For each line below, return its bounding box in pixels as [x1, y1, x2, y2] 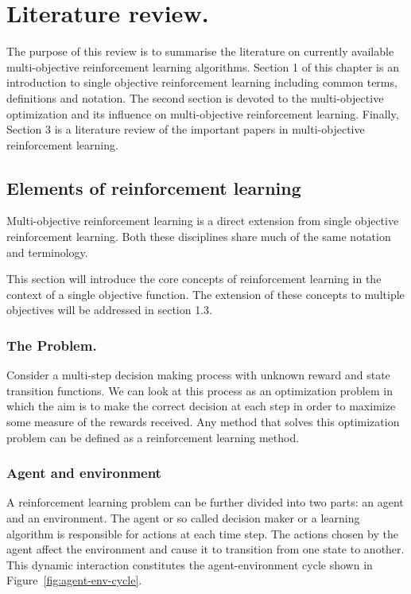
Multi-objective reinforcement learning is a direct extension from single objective [6, 212, 399, 229]
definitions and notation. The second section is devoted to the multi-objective [6, 89, 384, 106]
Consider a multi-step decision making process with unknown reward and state [6, 367, 390, 383]
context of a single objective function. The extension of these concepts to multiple [6, 285, 405, 302]
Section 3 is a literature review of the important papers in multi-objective [6, 121, 365, 138]
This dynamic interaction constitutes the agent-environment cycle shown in [6, 556, 373, 573]
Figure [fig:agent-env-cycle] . [6, 572, 142, 588]
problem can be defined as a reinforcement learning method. [6, 429, 300, 445]
